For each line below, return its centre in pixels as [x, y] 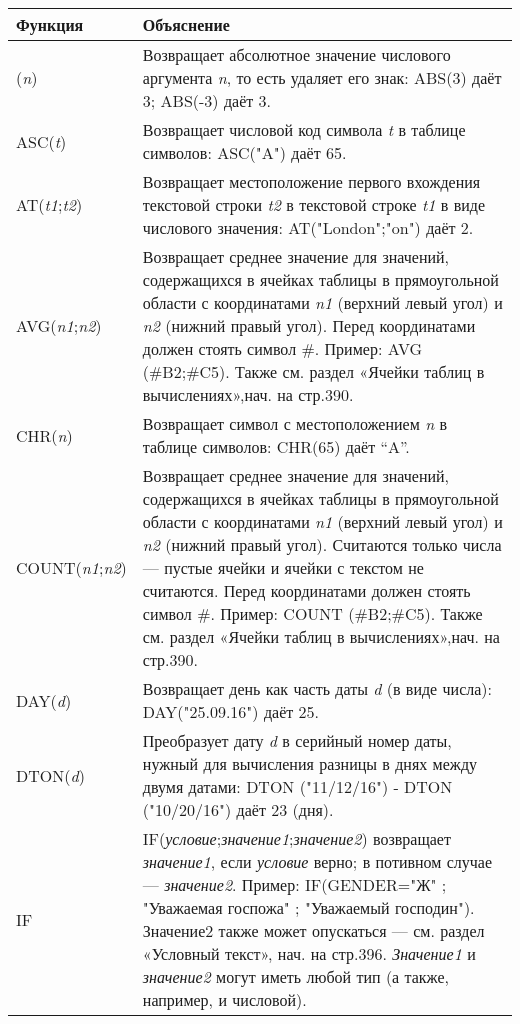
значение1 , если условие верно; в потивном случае [317, 861]
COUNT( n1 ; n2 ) [71, 567]
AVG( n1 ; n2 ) [59, 325]
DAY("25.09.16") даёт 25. [231, 711]
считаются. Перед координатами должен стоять [306, 590]
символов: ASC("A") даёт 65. [244, 152]
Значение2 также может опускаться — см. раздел [313, 930]
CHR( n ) [44, 435]
